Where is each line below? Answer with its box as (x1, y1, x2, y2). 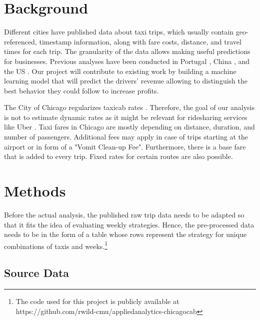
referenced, (4, 36, 37, 46)
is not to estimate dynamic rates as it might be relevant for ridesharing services (4, 111, 247, 122)
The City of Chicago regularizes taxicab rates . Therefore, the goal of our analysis (4, 102, 255, 112)
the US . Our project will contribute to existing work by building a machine (4, 65, 236, 76)
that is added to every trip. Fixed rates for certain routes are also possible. (4, 151, 233, 161)
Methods (4, 180, 66, 201)
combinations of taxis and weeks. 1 (4, 239, 108, 251)
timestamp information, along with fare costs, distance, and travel (39, 36, 241, 46)
